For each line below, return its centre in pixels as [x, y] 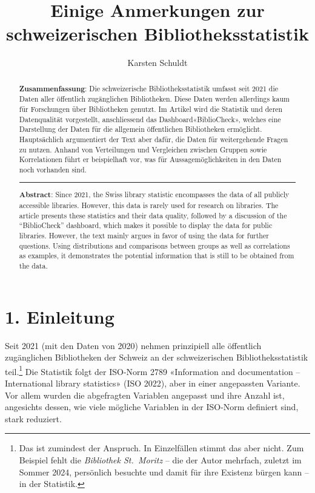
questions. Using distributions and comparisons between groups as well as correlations [154, 245]
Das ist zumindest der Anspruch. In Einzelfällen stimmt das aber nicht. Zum [161, 448]
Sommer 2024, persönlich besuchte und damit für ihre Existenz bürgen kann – [164, 472]
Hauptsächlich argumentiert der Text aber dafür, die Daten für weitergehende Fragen [154, 139]
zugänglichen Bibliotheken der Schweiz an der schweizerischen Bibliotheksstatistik [157, 357]
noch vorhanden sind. [53, 169]
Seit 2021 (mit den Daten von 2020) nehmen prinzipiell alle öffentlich [133, 345]
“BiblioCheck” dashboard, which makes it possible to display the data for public [146, 225]
